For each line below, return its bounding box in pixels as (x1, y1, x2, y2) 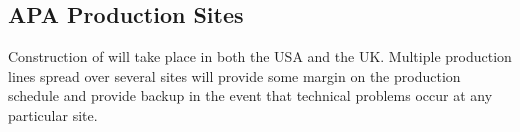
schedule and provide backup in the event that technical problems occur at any (8, 85, 493, 106)
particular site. (8, 104, 98, 125)
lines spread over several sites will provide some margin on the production (8, 65, 461, 86)
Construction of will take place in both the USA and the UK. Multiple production (8, 46, 512, 67)
